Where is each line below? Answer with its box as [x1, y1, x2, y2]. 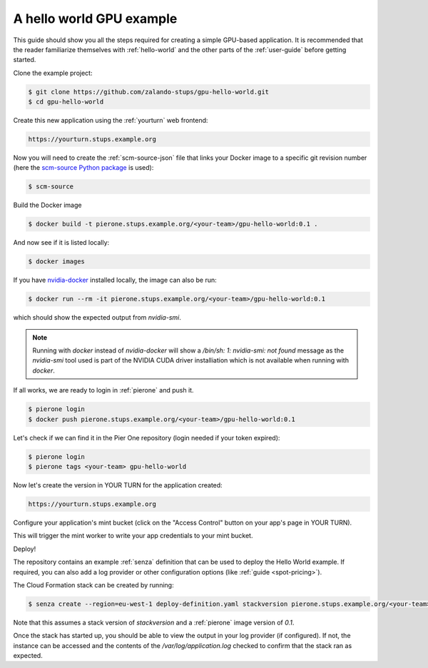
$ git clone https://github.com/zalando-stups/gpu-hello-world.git [28, 88, 270, 96]
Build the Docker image [13, 201, 82, 210]
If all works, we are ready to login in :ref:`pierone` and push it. [13, 386, 194, 395]
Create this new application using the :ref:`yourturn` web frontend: [13, 116, 208, 125]
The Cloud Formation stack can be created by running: [13, 580, 174, 589]
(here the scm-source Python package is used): [13, 163, 154, 172]
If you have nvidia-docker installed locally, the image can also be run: [13, 275, 217, 285]
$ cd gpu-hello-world [28, 98, 104, 106]
